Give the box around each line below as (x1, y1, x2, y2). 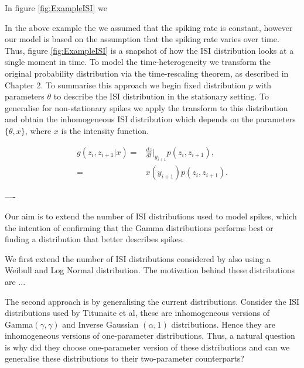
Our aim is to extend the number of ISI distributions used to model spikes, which (5, 209, 297, 222)
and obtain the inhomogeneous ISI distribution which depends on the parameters (5, 113, 296, 125)
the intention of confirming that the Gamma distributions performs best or (5, 221, 274, 233)
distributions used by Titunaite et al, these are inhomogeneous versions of (5, 307, 270, 319)
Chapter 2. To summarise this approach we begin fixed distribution (5, 78, 246, 91)
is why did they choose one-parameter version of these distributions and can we (5, 341, 290, 353)
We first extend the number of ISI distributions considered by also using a (5, 252, 271, 264)
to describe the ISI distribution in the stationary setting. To (53, 90, 269, 102)
